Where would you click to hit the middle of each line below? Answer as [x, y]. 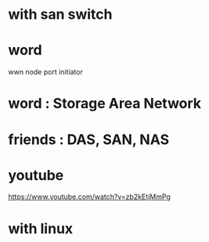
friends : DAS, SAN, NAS [89, 139]
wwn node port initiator [46, 72]
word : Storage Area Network [105, 104]
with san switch [60, 14]
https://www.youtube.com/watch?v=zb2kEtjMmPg [89, 197]
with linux [41, 228]
